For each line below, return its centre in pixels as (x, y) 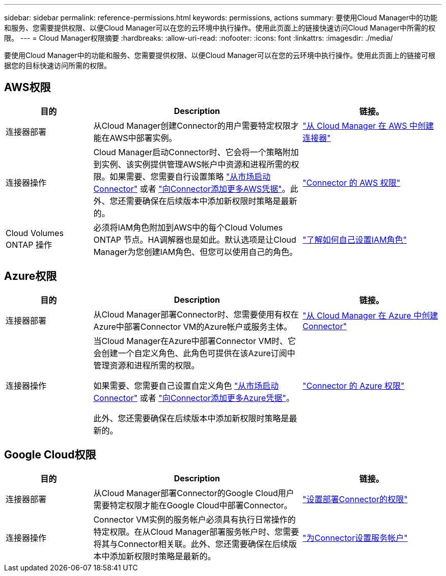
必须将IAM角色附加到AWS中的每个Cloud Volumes (188, 227)
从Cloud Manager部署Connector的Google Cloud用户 (194, 493)
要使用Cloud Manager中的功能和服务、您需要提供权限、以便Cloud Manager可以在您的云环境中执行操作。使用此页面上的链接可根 (220, 55)
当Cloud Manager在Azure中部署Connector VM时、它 (195, 341)
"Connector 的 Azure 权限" (354, 385)
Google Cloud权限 (50, 455)
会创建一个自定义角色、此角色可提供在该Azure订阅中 (194, 353)
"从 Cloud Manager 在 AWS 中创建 (368, 125)
